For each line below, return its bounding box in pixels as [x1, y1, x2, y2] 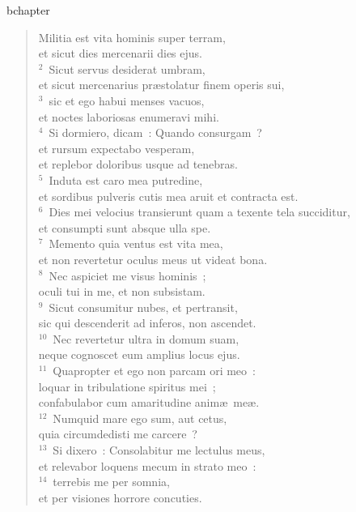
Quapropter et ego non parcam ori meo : [53, 362, 256, 379]
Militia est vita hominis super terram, [38, 28, 226, 45]
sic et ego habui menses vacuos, [49, 92, 205, 109]
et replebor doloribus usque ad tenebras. [38, 156, 238, 173]
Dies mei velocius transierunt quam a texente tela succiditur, [49, 203, 350, 220]
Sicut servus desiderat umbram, [49, 60, 206, 77]
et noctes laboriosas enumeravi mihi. [38, 108, 219, 125]
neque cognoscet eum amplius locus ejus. [38, 346, 240, 363]
